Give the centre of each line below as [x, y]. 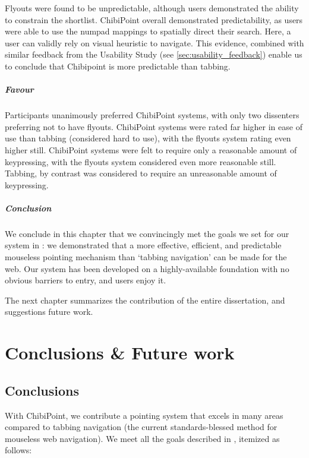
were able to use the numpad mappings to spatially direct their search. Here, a [148, 31]
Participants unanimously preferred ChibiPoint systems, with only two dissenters [152, 115]
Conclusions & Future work [120, 353]
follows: [18, 450]
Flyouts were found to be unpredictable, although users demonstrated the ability [152, 8]
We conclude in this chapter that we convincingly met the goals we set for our [147, 233]
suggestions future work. [49, 312]
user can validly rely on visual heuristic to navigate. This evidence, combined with [154, 42]
